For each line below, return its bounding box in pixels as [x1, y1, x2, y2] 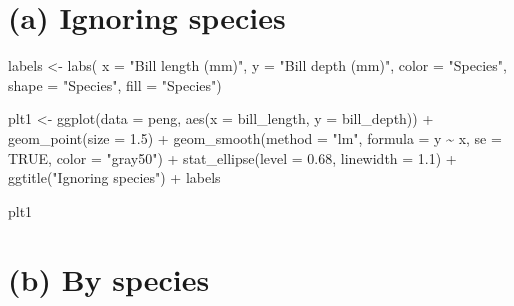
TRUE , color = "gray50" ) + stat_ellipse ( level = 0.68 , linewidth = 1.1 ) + [8, 147, 457, 168]
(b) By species [8, 259, 210, 300]
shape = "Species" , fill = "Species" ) [8, 74, 222, 95]
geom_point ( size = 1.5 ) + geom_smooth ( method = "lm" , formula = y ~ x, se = [8, 127, 502, 148]
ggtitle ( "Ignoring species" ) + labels [8, 167, 221, 188]
